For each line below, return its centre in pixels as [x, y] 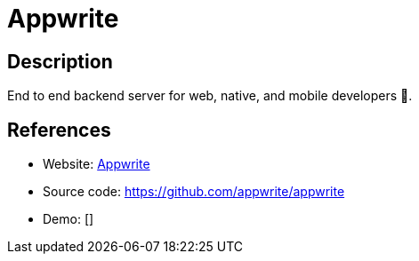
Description [60, 61]
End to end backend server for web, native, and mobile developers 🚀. [210, 96]
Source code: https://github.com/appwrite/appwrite [194, 192]
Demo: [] [68, 219]
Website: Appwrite [97, 164]
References [59, 130]
